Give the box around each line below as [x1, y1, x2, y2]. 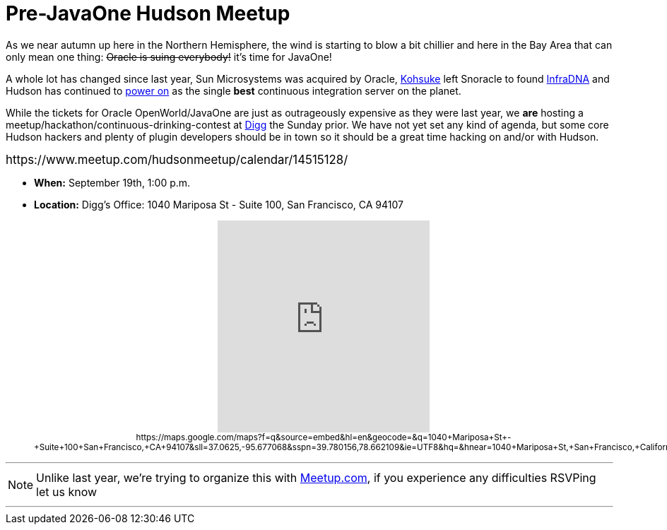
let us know [36, 484, 98, 499]
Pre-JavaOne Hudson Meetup [6, 1, 290, 25]
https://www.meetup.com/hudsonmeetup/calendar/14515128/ [6, 152, 348, 167]
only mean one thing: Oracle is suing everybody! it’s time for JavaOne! [6, 50, 332, 63]
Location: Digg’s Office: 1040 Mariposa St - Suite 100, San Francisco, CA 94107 [34, 198, 403, 211]
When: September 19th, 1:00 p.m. [34, 176, 191, 189]
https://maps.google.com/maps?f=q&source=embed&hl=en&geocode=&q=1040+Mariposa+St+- [136, 432, 512, 442]
